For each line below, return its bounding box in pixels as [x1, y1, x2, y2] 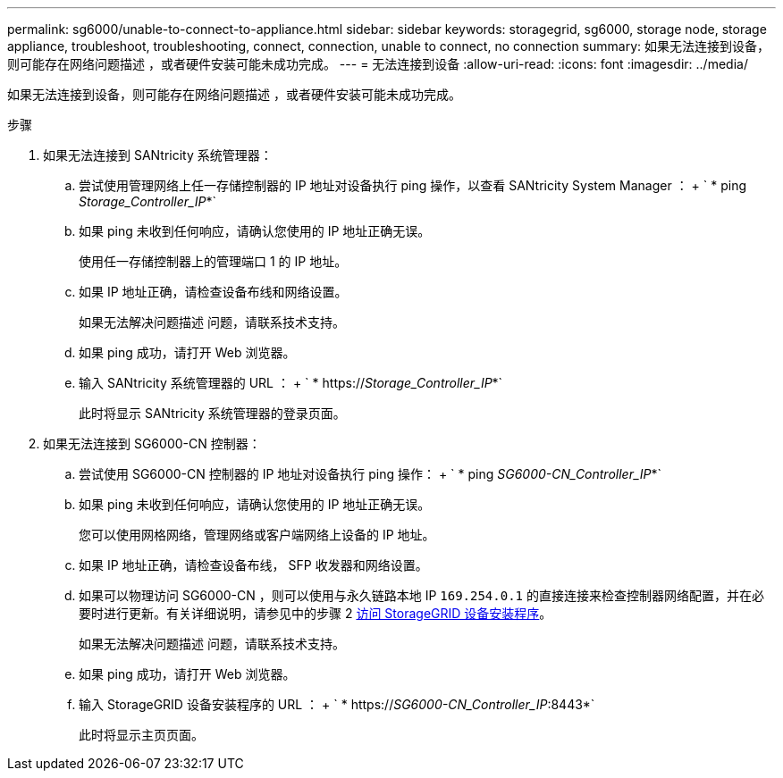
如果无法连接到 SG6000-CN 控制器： [43, 436, 261, 451]
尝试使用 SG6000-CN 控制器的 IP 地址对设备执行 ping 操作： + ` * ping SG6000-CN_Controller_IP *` [79, 466, 662, 481]
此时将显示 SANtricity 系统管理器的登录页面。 [79, 406, 346, 421]
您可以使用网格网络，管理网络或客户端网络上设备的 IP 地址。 [79, 527, 435, 542]
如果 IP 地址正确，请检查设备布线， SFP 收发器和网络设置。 [79, 557, 428, 573]
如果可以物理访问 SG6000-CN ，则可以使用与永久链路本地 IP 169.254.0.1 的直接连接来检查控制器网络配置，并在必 [79, 588, 764, 603]
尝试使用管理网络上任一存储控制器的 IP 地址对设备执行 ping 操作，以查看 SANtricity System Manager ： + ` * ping [79, 178, 747, 193]
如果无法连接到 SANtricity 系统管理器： [43, 147, 273, 163]
